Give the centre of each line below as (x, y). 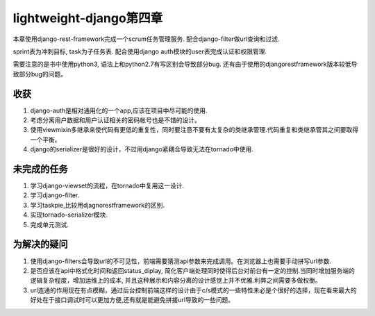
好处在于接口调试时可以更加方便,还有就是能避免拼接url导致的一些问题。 (132, 300)
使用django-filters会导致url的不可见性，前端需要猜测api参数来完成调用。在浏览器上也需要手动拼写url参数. (181, 261)
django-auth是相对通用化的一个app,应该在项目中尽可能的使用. (119, 110)
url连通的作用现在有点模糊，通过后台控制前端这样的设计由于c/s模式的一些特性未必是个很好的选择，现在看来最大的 (193, 290)
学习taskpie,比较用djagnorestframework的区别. (97, 205)
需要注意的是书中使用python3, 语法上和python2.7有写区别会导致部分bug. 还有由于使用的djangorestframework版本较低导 (185, 64)
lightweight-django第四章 (88, 18)
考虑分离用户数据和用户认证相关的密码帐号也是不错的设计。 (115, 120)
